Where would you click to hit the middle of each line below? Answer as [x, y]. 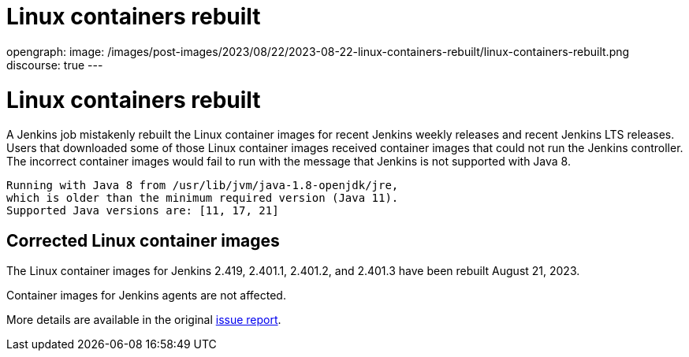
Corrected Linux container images [143, 240]
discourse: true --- [55, 65]
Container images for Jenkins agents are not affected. [146, 296]
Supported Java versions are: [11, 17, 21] [143, 211]
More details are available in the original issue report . [144, 320]
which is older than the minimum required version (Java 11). [203, 198]
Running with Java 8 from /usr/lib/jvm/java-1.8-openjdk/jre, [203, 186]
